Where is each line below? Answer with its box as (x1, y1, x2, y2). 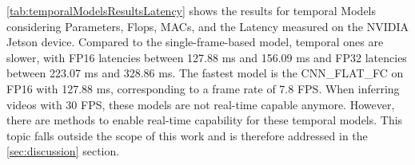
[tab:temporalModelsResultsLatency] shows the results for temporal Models (6, 2, 377, 18)
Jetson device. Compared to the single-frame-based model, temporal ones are (6, 33, 384, 50)
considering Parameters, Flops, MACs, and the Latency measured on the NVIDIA (6, 18, 409, 34)
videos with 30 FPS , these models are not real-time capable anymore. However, (6, 96, 395, 112)
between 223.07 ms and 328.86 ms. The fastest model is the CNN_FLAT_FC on (6, 65, 404, 81)
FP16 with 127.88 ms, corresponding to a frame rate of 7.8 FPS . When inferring (6, 80, 400, 96)
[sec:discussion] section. (6, 143, 120, 159)
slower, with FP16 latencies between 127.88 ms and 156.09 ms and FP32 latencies (6, 49, 407, 65)
